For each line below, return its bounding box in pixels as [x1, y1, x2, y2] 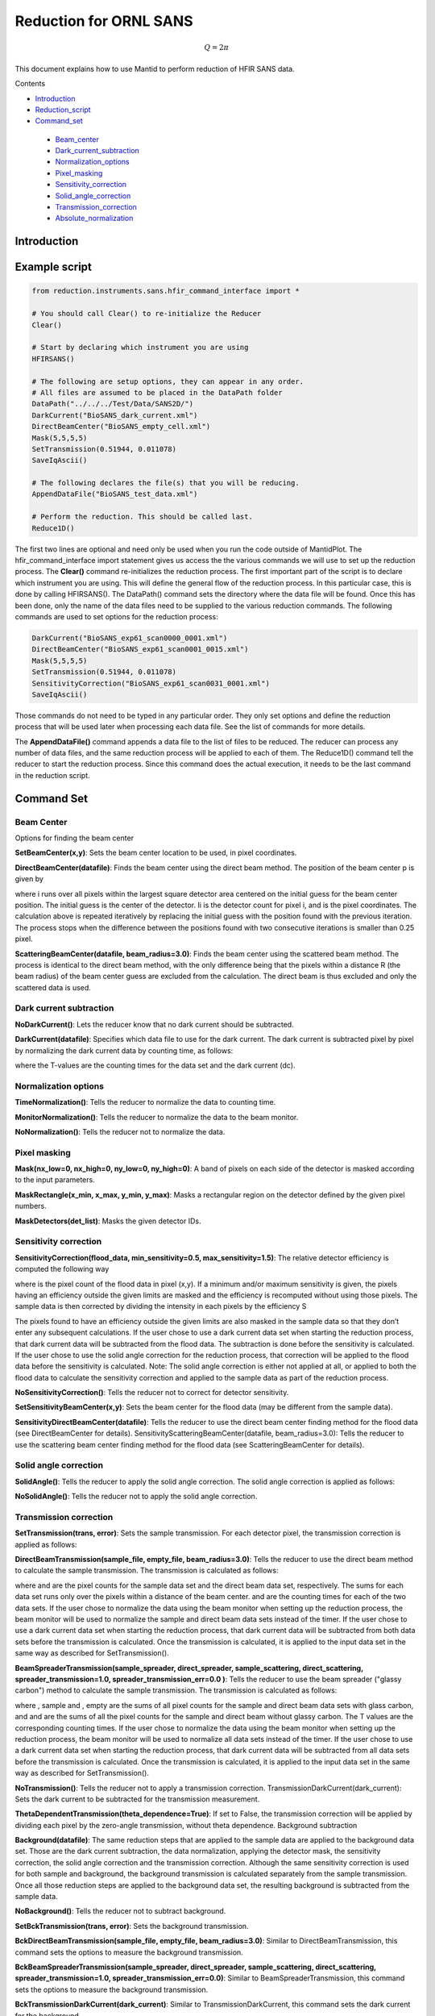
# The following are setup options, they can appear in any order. [31, 377, 304, 386]
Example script [14, 260, 93, 274]
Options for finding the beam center [14, 833, 135, 843]
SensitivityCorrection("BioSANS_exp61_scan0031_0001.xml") [31, 678, 270, 688]
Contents [14, 79, 46, 89]
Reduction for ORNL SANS [14, 12, 193, 30]
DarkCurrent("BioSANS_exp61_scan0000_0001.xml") [31, 633, 228, 643]
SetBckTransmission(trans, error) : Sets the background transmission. [14, 1921, 249, 1931]
